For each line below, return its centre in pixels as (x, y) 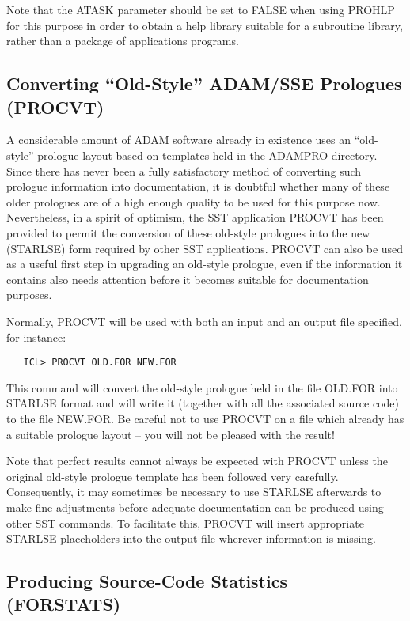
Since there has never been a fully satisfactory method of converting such (184, 170)
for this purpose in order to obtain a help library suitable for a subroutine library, (205, 25)
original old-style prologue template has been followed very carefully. (173, 476)
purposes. (29, 295)
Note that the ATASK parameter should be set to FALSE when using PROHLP (201, 9)
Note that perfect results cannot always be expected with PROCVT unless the (197, 461)
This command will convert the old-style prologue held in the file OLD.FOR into (202, 387)
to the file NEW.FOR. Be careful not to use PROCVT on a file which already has (205, 418)
